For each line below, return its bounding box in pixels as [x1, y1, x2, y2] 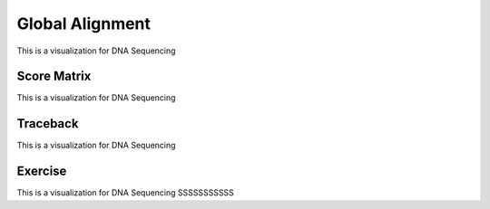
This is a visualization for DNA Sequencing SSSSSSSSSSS [16, 187, 235, 198]
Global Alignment [16, 14, 152, 33]
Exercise [16, 164, 67, 179]
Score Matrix [16, 69, 92, 84]
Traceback [16, 116, 79, 131]
